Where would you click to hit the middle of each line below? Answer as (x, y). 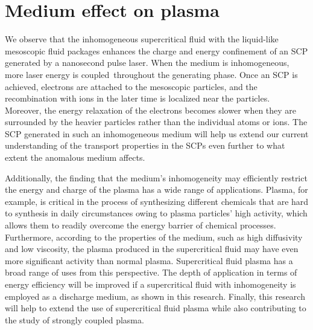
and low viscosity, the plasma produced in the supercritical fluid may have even (152, 249)
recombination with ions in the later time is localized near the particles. (138, 98)
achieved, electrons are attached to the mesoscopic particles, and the (131, 86)
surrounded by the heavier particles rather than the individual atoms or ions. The (156, 122)
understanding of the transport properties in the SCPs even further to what (145, 145)
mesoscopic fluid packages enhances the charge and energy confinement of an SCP (156, 50)
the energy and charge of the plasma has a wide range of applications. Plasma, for (156, 189)
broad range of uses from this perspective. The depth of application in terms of (151, 272)
